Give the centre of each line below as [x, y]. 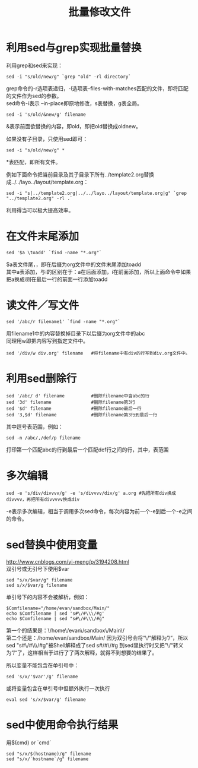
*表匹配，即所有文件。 [33, 162]
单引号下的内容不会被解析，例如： [48, 597]
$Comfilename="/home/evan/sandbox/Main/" [58, 608]
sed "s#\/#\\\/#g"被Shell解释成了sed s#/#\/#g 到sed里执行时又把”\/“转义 [95, 645]
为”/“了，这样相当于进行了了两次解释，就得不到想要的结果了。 [82, 652]
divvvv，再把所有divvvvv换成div [43, 500]
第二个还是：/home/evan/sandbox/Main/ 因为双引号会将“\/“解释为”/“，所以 [97, 638]
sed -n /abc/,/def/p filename [44, 438]
